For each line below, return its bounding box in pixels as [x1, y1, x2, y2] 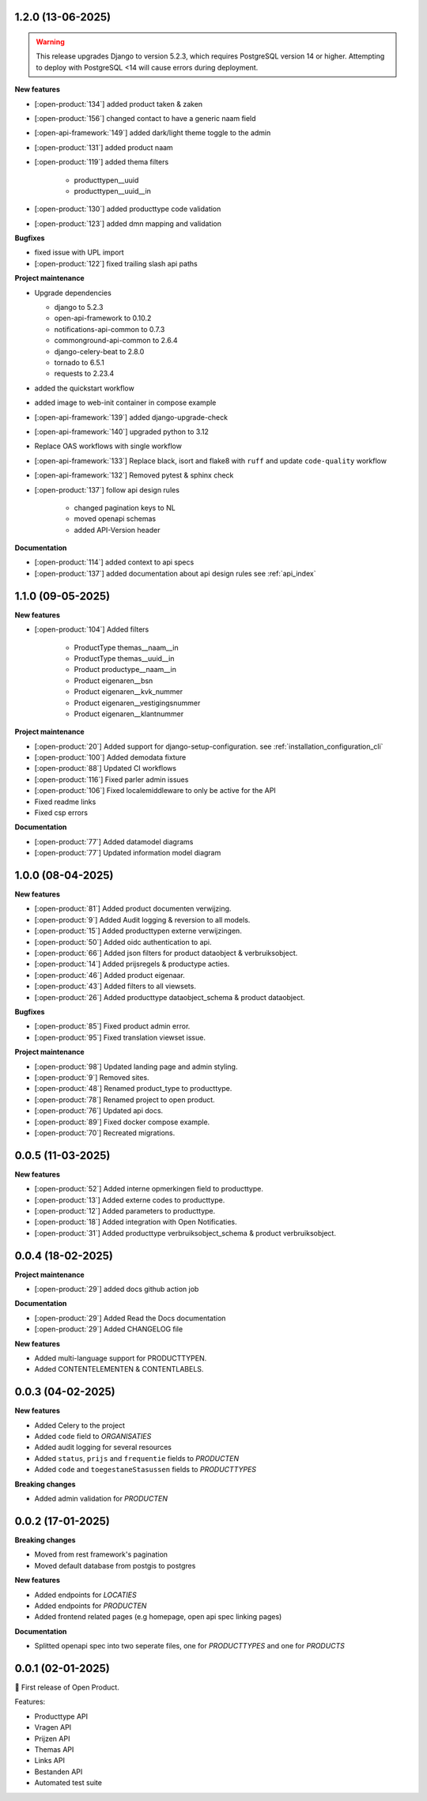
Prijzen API [34, 1734, 70, 1743]
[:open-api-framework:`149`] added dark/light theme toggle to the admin [34, 128, 271, 138]
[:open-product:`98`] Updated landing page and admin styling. [34, 1062, 238, 1071]
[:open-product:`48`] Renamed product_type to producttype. [34, 1084, 232, 1093]
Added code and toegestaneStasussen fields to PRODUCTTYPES [34, 1465, 257, 1474]
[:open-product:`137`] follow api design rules [34, 485, 179, 494]
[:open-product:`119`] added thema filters [34, 157, 169, 167]
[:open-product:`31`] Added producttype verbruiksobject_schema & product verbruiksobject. [34, 1228, 336, 1237]
